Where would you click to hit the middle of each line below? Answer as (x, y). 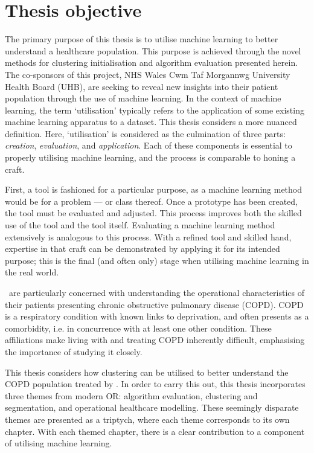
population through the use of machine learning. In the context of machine (143, 98)
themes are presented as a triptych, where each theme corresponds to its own (147, 419)
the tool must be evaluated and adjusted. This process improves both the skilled (153, 213)
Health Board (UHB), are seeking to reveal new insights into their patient (142, 86)
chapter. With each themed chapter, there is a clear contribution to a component (155, 431)
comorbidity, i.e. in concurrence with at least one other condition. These (138, 328)
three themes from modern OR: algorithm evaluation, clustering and (131, 395)
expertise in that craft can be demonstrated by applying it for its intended (143, 249)
